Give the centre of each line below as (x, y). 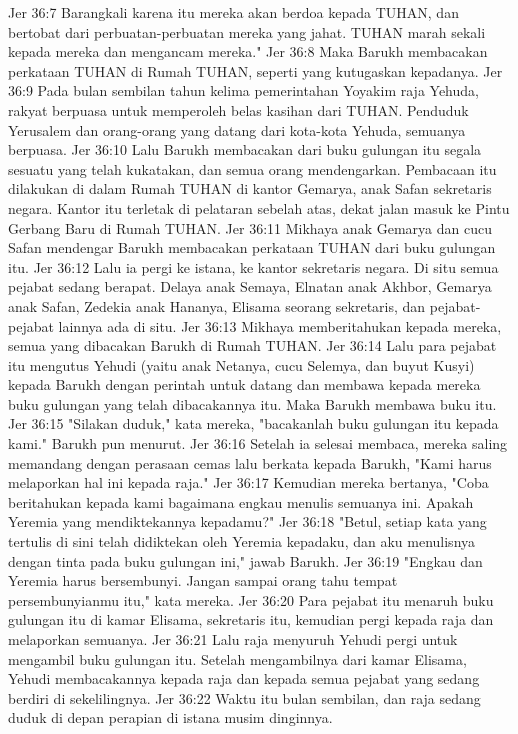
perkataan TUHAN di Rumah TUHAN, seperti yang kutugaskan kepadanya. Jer (255, 70)
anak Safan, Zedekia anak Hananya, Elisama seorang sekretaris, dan (217, 305)
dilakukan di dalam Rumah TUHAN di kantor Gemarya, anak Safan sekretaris (250, 188)
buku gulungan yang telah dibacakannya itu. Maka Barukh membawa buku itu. (252, 403)
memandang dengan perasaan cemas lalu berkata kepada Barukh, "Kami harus (250, 462)
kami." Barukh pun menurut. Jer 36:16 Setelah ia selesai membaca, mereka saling (258, 443)
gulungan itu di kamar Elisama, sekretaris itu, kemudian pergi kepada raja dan (251, 619)
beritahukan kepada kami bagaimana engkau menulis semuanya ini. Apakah (241, 501)
